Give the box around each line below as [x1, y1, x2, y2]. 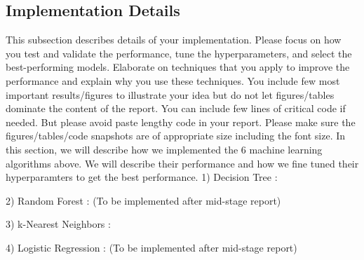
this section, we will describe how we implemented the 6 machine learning [6, 142, 323, 156]
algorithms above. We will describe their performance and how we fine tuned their [6, 156, 359, 170]
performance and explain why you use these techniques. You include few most [6, 73, 340, 88]
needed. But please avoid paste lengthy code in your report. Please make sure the [6, 114, 356, 129]
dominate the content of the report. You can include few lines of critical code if [6, 101, 346, 116]
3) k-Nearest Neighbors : [6, 217, 111, 231]
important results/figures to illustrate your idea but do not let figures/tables [6, 87, 335, 102]
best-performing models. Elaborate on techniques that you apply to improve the [6, 60, 350, 74]
